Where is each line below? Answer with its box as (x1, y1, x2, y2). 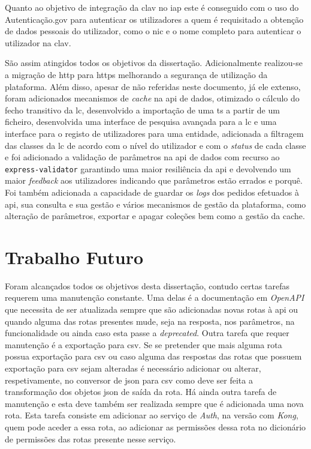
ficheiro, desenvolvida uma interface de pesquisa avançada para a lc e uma (5, 115, 277, 128)
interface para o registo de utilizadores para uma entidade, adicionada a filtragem (5, 127, 304, 139)
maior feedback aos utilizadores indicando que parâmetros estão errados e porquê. (5, 174, 303, 187)
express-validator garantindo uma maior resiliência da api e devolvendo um (5, 162, 291, 175)
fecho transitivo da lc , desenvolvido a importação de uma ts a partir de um (5, 103, 280, 116)
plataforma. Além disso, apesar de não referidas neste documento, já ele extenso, (5, 80, 301, 92)
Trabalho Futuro (5, 244, 144, 269)
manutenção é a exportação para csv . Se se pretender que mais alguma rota (5, 338, 282, 351)
